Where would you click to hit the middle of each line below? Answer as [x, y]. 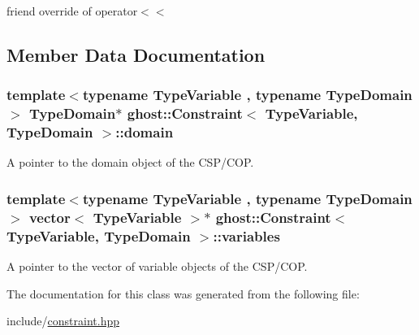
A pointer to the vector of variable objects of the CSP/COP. [157, 266]
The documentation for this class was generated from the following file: [183, 293]
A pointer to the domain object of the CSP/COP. [130, 162]
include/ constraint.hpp [63, 321]
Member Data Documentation [136, 54]
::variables [246, 235]
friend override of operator [72, 11]
